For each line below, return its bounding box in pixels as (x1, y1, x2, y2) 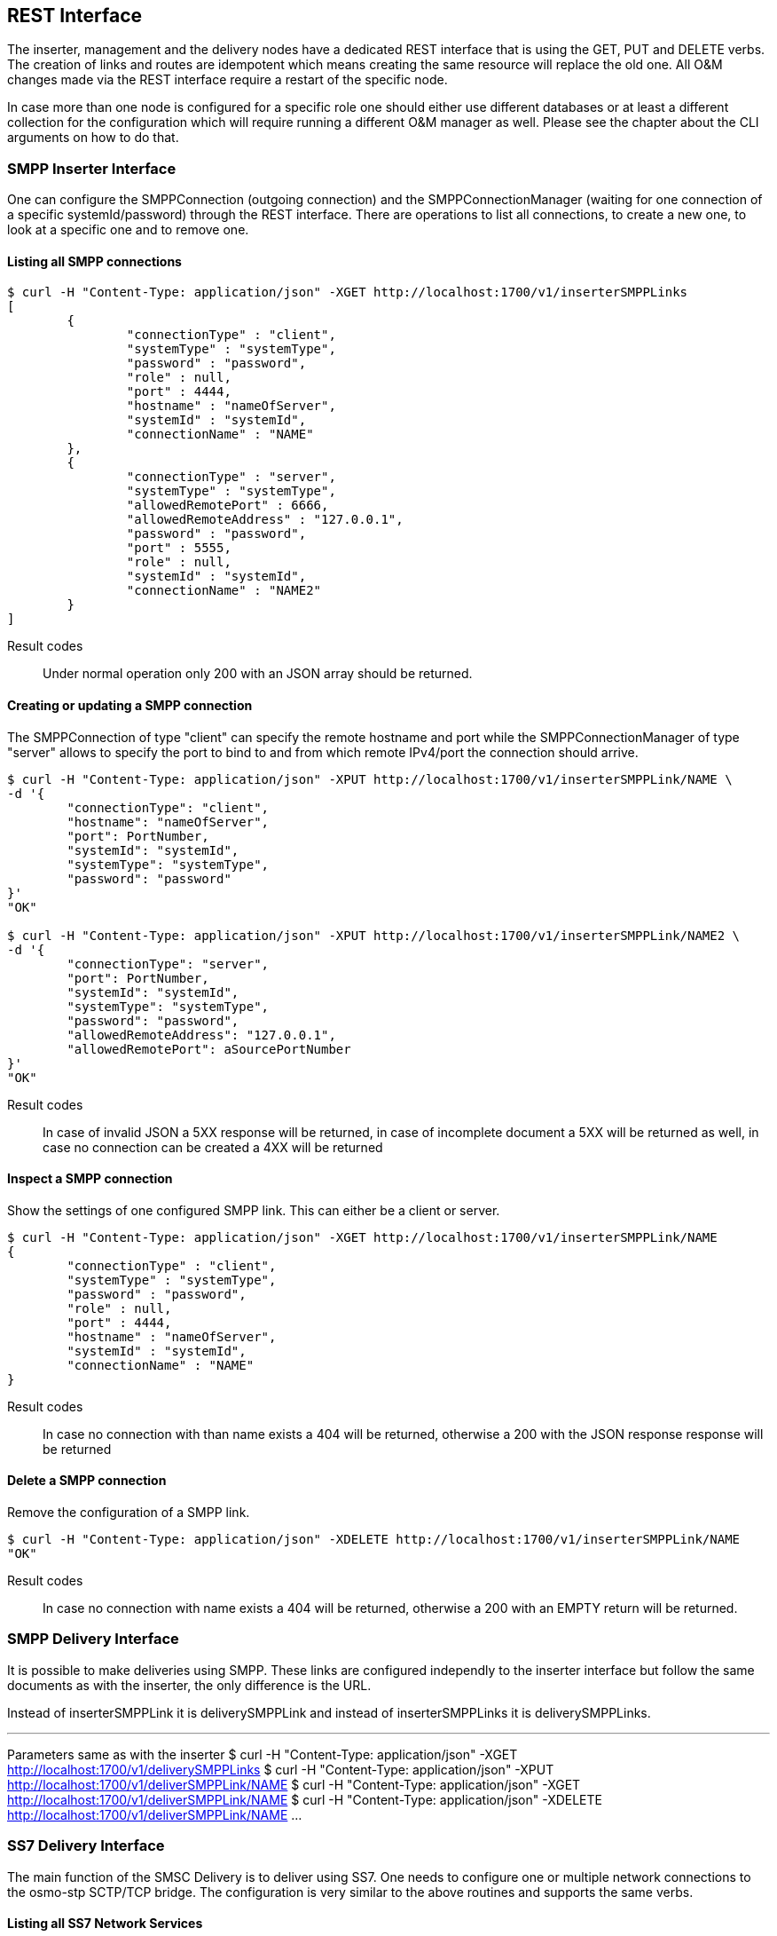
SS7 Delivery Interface (7, 1837, 165, 1855)
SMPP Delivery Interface (7, 1630, 179, 1648)
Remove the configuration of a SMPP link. (7, 1505, 250, 1521)
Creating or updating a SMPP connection (7, 698, 253, 713)
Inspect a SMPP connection (7, 1171, 173, 1187)
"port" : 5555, (126, 541, 232, 556)
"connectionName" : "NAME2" (126, 583, 322, 598)
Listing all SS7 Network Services (7, 1916, 203, 1932)
